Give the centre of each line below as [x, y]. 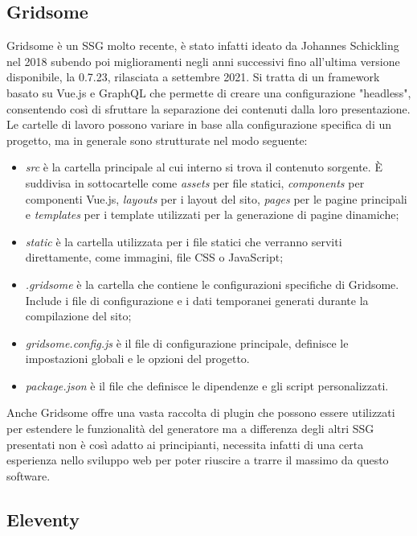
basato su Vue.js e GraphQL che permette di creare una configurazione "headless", [209, 92]
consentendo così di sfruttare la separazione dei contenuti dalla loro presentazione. [208, 108]
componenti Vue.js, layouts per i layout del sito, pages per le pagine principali [216, 198]
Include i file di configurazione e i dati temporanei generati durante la [197, 300]
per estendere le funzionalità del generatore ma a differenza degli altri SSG [190, 429]
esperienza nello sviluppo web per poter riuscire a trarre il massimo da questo [198, 460]
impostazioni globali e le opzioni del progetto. [137, 359]
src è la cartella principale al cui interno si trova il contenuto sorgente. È [204, 167]
